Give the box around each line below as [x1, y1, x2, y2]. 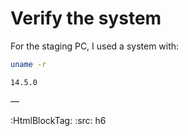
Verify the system [10, 7, 162, 30]
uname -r [10, 59, 47, 69]
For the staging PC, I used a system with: [10, 40, 180, 52]
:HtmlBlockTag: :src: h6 [10, 114, 107, 126]
